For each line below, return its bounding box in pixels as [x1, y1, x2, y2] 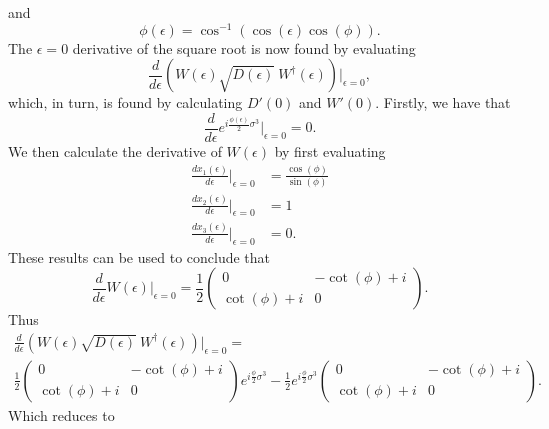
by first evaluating [274, 140, 386, 161]
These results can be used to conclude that [8, 246, 271, 267]
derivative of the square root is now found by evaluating [72, 37, 416, 58]
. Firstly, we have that [375, 92, 511, 113]
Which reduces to [8, 404, 115, 425]
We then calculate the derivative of [8, 140, 222, 161]
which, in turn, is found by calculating [8, 92, 243, 113]
